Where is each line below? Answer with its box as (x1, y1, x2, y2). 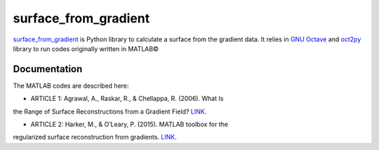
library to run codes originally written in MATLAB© (13, 44, 159, 53)
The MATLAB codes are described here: (13, 81, 129, 90)
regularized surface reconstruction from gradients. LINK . (13, 133, 177, 142)
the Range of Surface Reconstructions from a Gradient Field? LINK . (13, 107, 207, 116)
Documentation (13, 63, 83, 75)
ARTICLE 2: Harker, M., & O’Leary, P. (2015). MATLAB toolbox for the (30, 120, 228, 129)
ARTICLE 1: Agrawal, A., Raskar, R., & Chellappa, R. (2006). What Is (30, 95, 224, 103)
